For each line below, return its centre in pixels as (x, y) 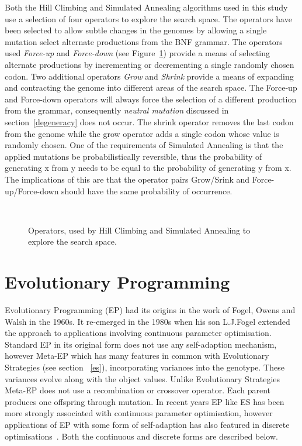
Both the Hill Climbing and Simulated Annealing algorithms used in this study (146, 7)
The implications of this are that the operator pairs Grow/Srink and (127, 179)
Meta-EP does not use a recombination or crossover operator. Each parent (138, 390)
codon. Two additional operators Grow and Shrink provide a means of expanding (149, 76)
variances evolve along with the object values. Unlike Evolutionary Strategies (143, 378)
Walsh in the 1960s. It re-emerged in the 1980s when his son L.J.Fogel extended (147, 321)
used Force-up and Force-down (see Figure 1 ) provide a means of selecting (138, 53)
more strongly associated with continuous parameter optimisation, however (139, 413)
